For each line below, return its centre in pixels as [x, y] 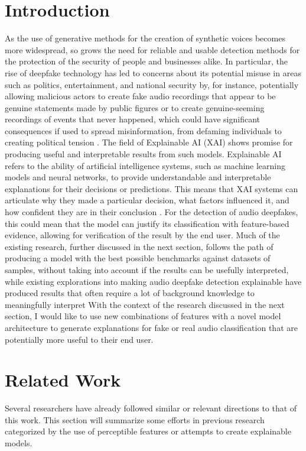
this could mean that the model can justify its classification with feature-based [147, 223]
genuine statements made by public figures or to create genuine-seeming [135, 107]
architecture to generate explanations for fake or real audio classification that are [151, 327]
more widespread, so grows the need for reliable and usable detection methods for [152, 49]
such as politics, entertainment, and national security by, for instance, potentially [152, 84]
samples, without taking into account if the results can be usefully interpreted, [147, 270]
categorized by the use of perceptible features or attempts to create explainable [148, 431]
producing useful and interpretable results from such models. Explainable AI [143, 154]
